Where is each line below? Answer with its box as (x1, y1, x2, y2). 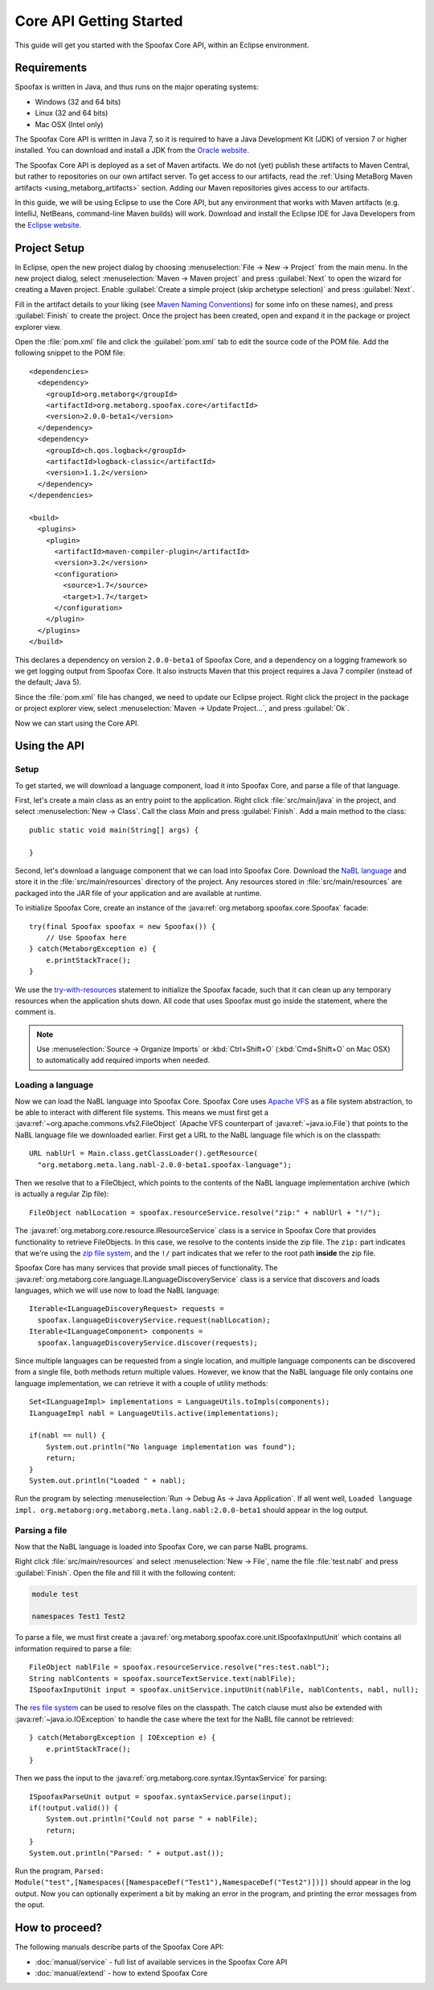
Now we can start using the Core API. (14, 718, 140, 728)
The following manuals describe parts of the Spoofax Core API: (14, 1943, 224, 1952)
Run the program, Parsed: (14, 1866, 104, 1876)
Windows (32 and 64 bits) (35, 97, 121, 106)
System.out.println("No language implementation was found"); (45, 1442, 297, 1451)
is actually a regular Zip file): (14, 1189, 109, 1199)
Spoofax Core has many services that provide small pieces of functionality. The (14, 1263, 278, 1273)
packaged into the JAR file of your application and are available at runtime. (14, 888, 262, 898)
